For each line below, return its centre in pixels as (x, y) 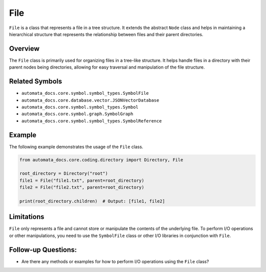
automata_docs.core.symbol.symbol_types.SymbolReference (92, 121)
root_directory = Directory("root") (64, 174)
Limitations (27, 217)
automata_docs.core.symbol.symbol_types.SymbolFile (85, 93)
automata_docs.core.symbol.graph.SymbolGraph (77, 114)
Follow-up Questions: (43, 250)
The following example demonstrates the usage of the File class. (76, 147)
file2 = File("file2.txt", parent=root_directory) (82, 187)
